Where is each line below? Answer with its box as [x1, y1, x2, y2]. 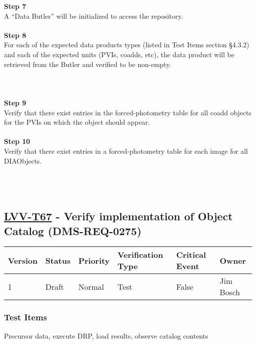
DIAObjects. [4, 155, 42, 166]
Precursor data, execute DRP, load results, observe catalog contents [4, 330, 208, 341]
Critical [176, 249, 206, 261]
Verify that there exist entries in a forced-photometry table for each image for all [4, 145, 248, 156]
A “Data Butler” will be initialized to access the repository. [4, 10, 183, 21]
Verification [117, 249, 163, 261]
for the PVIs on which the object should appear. [4, 117, 150, 127]
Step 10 [4, 136, 30, 146]
